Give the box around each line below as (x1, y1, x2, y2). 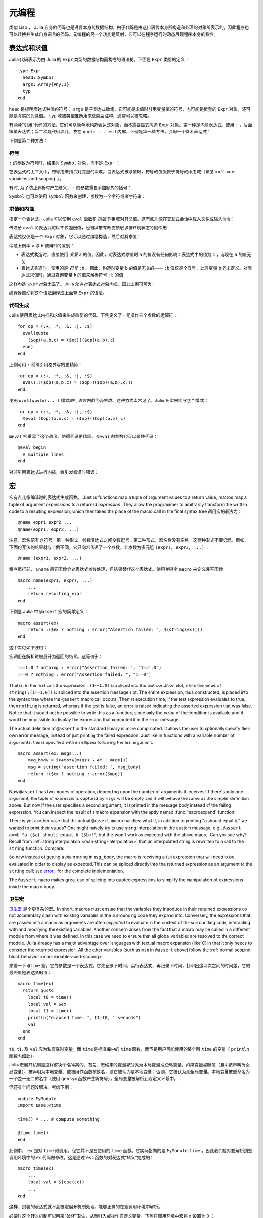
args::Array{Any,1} (22, 82, 69, 87)
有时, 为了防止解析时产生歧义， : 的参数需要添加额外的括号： (9, 185, 132, 190)
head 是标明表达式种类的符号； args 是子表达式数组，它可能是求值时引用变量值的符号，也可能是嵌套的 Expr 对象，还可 (9, 106, 251, 112)
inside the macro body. (9, 883, 56, 889)
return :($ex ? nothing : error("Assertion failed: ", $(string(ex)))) (27, 627, 203, 633)
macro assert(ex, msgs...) (18, 750, 82, 756)
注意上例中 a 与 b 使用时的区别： (9, 243, 75, 248)
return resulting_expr (27, 591, 82, 597)
